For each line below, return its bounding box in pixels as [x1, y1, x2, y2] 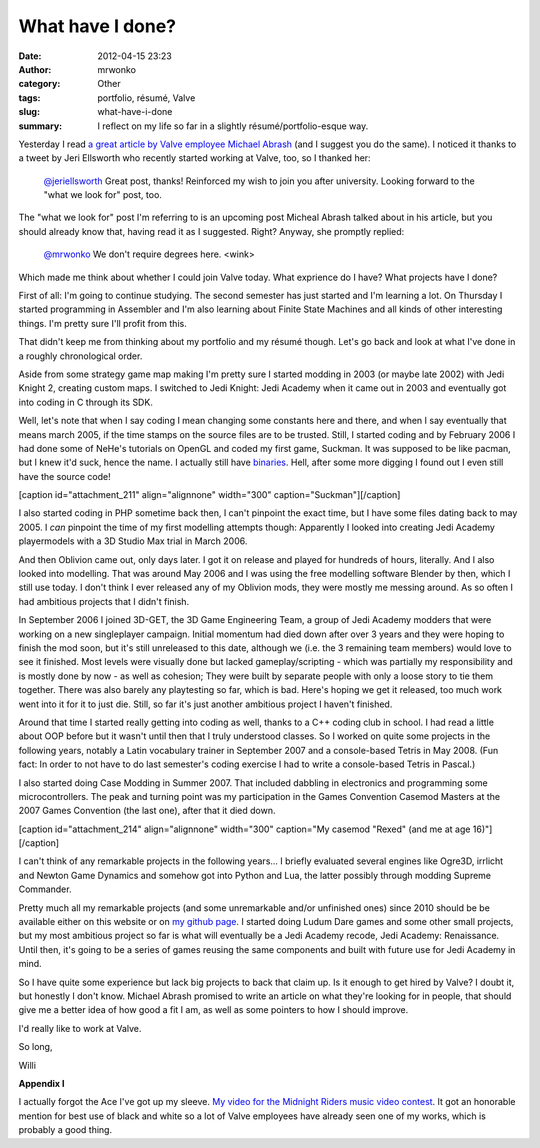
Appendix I [18, 1077, 65, 1089]
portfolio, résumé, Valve [97, 91, 196, 104]
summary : [18, 120, 63, 132]
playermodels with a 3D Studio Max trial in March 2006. [18, 535, 248, 547]
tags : [18, 91, 41, 104]
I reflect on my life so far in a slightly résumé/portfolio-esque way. [97, 120, 369, 132]
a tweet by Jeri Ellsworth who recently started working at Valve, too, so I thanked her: [18, 152, 371, 164]
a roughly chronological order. [18, 350, 143, 362]
